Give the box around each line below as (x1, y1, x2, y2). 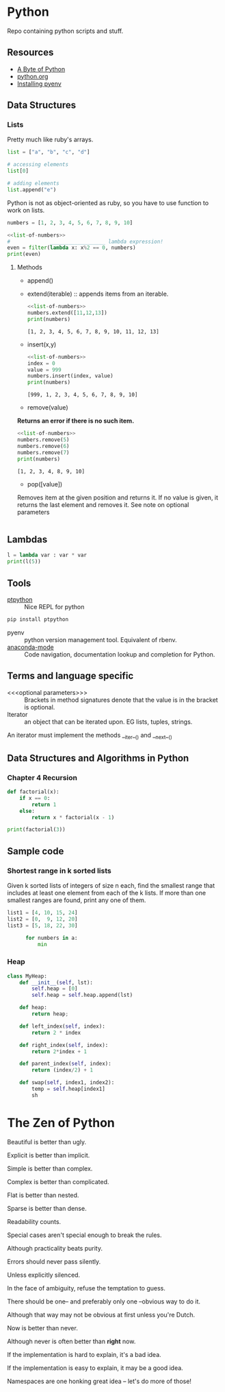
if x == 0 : (19, 794, 51, 801)
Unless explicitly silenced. (7, 1271, 81, 1279)
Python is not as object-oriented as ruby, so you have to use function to (7, 198, 209, 207)
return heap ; (31, 1011, 69, 1017)
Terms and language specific (7, 670, 134, 682)
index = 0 (27, 359, 56, 367)
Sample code (7, 845, 64, 857)
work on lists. (7, 206, 45, 214)
